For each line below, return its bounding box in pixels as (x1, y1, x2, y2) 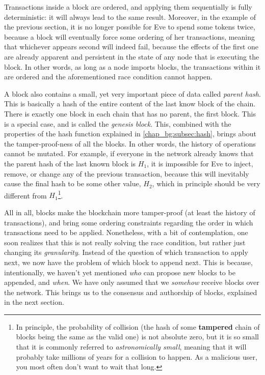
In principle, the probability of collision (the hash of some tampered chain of (16, 321, 260, 332)
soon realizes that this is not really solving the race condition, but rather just (4, 237, 246, 247)
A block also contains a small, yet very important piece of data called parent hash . (4, 88, 261, 99)
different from (4, 190, 47, 200)
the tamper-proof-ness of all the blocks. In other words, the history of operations (4, 138, 256, 149)
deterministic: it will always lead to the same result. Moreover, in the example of (4, 11, 256, 22)
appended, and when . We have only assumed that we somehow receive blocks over (4, 277, 259, 287)
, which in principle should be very (152, 178, 260, 189)
